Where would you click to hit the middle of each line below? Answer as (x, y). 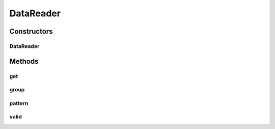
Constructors (31, 31)
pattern (19, 103)
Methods (24, 61)
